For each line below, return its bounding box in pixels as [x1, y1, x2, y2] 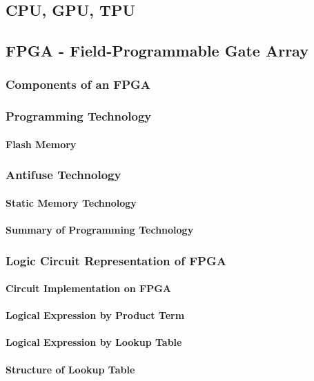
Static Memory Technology [6, 195, 137, 209]
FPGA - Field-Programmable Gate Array [6, 40, 308, 61]
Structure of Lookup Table [6, 362, 135, 376]
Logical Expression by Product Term [6, 308, 185, 322]
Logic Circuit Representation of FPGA [6, 251, 226, 269]
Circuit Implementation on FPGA [6, 281, 172, 296]
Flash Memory [6, 136, 77, 151]
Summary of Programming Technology [6, 223, 194, 237]
